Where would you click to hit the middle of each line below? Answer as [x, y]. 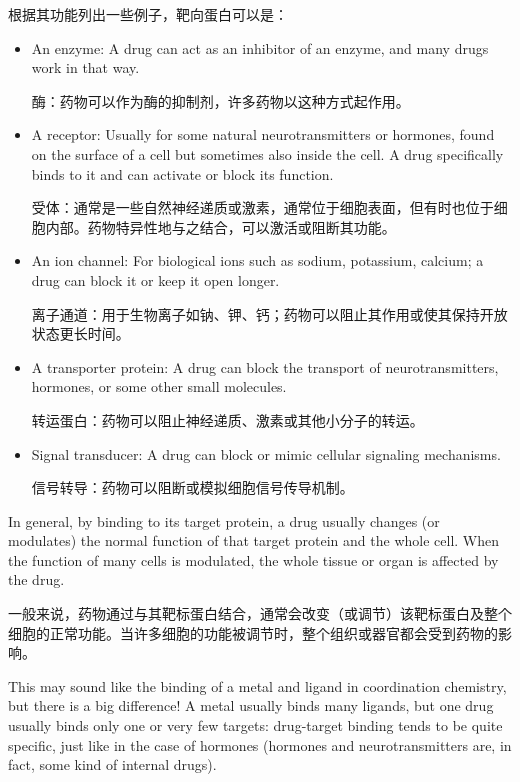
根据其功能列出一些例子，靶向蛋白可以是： [148, 14]
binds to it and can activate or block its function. [182, 173]
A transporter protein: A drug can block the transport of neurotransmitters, [265, 366]
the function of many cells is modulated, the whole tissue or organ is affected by [253, 559]
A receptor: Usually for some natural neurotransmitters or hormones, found [263, 134]
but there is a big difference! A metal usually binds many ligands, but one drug [251, 705]
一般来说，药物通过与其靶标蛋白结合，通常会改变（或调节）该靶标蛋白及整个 [260, 613]
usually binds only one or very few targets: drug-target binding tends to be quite [255, 725]
